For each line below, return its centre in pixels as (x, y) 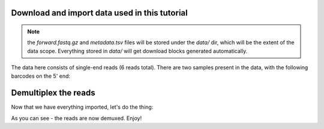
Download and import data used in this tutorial (100, 13)
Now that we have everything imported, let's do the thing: (82, 107)
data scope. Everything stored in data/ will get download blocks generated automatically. (137, 51)
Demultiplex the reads (53, 93)
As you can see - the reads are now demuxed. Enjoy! (76, 118)
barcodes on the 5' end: (41, 76)
